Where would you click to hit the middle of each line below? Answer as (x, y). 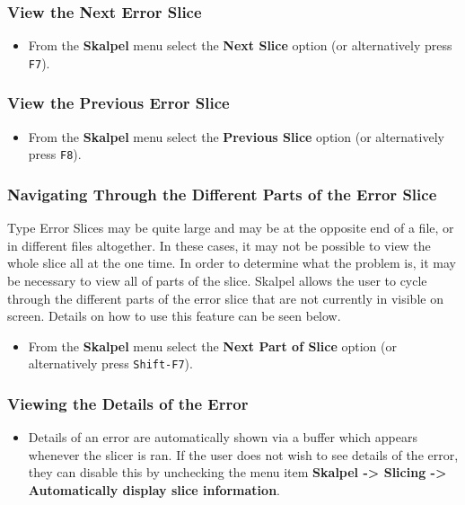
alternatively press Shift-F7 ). (110, 363)
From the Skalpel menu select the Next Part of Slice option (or (212, 346)
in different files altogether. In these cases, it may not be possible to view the (219, 245)
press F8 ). (55, 154)
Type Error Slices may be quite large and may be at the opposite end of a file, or (231, 228)
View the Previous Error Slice (118, 103)
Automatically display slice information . (154, 489)
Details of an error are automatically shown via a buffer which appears (223, 437)
